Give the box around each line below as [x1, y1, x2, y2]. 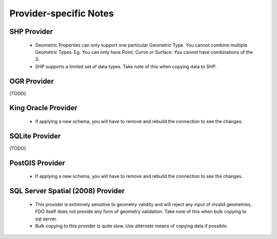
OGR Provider [9, 77, 54, 86]
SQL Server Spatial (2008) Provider [9, 187, 125, 195]
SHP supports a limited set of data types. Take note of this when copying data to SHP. [35, 63, 217, 69]
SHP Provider [9, 27, 53, 36]
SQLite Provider [9, 131, 61, 141]
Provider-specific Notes [9, 8, 114, 19]
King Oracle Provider [9, 104, 78, 112]
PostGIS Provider [9, 158, 65, 167]
